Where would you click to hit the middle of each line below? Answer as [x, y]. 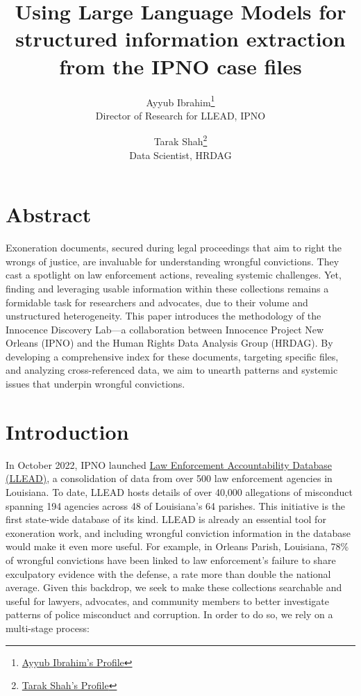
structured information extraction [180, 39]
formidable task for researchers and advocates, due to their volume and [157, 302]
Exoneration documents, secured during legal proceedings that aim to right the [174, 248]
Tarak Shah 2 [180, 140]
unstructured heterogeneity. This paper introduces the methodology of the [163, 316]
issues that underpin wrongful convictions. [95, 384]
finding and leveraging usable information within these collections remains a [167, 288]
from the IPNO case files [180, 66]
